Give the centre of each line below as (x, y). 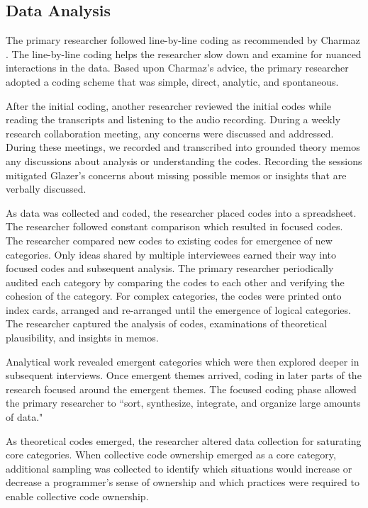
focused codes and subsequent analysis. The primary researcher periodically (170, 268)
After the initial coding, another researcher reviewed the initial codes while (168, 105)
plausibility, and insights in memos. (82, 338)
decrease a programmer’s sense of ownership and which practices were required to (183, 482)
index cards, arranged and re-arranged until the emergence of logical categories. (178, 309)
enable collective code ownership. (77, 496)
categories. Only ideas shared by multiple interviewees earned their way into (171, 254)
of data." (24, 417)
